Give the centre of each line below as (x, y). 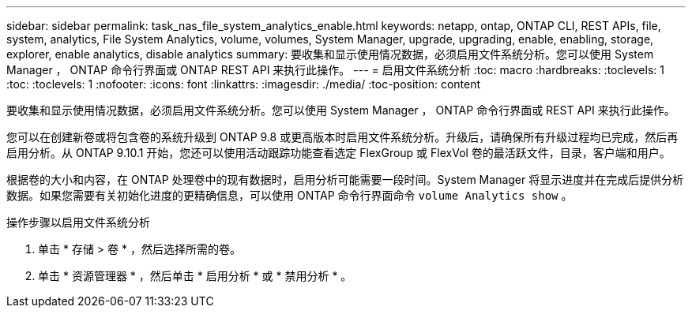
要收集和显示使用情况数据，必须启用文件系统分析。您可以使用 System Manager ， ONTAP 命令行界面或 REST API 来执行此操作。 (341, 110)
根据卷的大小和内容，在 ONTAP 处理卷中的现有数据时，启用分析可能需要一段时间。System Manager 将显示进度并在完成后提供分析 (345, 179)
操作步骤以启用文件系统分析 (78, 222)
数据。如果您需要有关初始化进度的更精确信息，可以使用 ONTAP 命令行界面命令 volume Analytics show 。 (290, 195)
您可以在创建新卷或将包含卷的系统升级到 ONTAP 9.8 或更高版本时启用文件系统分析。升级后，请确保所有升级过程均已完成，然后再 (342, 137)
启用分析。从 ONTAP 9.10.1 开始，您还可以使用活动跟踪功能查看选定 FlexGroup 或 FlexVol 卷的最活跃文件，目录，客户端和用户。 (338, 153)
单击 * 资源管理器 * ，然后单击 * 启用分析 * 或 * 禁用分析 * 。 (195, 276)
